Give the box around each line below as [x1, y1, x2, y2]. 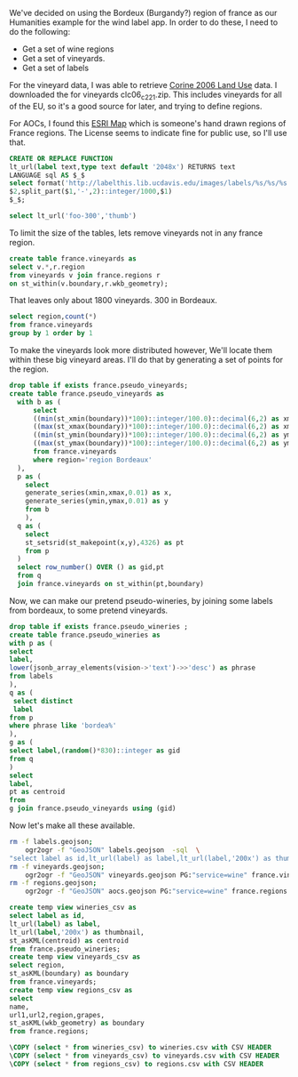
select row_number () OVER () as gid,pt [17, 563, 165, 572]
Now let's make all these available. [9, 820, 136, 831]
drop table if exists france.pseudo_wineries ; [9, 622, 189, 631]
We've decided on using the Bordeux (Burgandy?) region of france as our [9, 8, 278, 18]
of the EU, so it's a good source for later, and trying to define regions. [9, 100, 263, 111]
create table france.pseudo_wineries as [9, 631, 161, 639]
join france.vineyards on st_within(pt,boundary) [17, 580, 204, 589]
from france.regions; [9, 1027, 90, 1036]
